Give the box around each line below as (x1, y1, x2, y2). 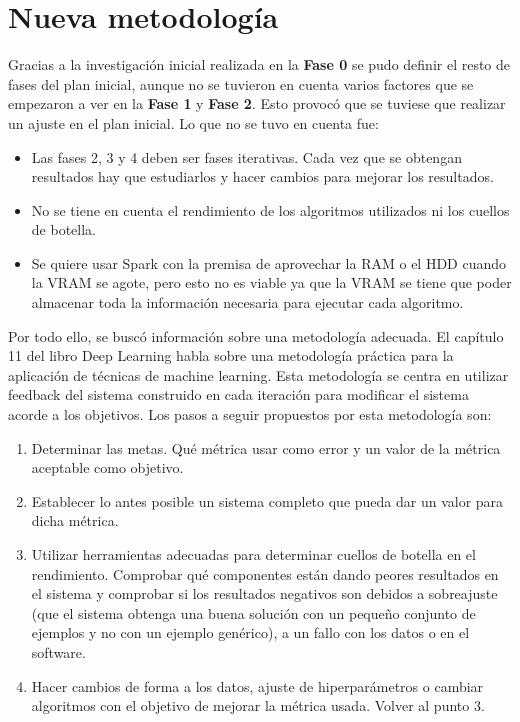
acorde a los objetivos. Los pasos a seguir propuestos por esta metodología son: (8, 404, 492, 425)
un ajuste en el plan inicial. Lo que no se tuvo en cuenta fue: (8, 112, 379, 133)
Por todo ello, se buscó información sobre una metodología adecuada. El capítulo (8, 325, 504, 346)
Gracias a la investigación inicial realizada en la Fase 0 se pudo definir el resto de (8, 54, 511, 75)
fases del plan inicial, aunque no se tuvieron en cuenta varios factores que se (8, 73, 474, 94)
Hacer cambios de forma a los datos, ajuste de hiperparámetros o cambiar (31, 675, 484, 696)
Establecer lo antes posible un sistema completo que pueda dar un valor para (31, 490, 504, 511)
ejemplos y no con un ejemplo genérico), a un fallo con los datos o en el (31, 622, 470, 643)
